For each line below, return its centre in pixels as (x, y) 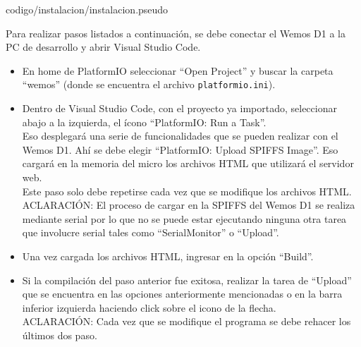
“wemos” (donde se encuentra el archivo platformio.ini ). (149, 84)
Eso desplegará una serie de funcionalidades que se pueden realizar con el (180, 136)
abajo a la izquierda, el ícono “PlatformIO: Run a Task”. (144, 122)
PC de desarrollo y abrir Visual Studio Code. (103, 47)
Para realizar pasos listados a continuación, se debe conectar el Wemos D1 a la (176, 33)
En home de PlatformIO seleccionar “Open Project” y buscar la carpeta (178, 70)
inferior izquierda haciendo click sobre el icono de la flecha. (149, 307)
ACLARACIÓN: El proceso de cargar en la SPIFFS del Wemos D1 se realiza (189, 205)
